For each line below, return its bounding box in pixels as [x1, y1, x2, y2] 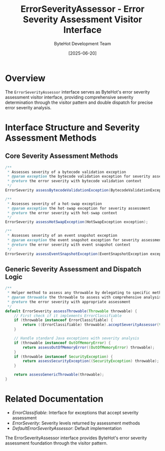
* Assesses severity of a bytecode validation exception [7, 169, 126, 174]
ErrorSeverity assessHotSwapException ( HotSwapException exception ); [5, 220, 148, 225]
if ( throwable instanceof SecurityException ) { [14, 354, 113, 359]
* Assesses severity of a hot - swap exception [7, 201, 102, 206]
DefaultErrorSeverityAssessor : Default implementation [12, 425, 122, 431]
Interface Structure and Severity [5, 122, 140, 133]
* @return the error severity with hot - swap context [7, 210, 118, 215]
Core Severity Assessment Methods [5, 152, 118, 161]
